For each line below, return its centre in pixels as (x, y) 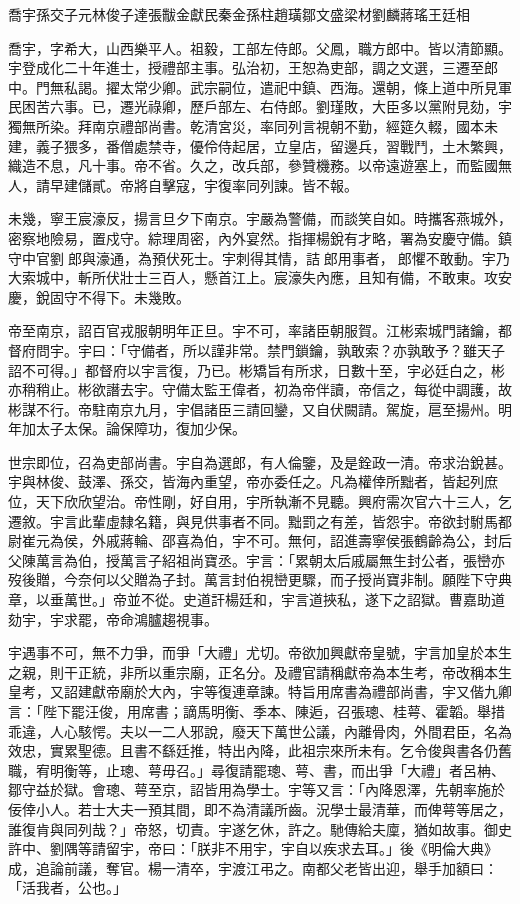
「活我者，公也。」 (67, 887)
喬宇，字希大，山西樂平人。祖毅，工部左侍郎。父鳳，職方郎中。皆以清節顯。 (260, 47)
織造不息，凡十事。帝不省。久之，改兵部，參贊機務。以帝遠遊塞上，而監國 (253, 165)
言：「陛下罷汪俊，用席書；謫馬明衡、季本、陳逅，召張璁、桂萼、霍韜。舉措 (256, 711)
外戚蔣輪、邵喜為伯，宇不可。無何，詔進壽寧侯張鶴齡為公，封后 (301, 540)
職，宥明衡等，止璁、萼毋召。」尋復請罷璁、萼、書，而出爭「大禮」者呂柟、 (256, 769)
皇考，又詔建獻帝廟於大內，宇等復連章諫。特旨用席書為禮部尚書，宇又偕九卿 (260, 691)
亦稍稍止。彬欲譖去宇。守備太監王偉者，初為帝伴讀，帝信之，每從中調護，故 (260, 389)
